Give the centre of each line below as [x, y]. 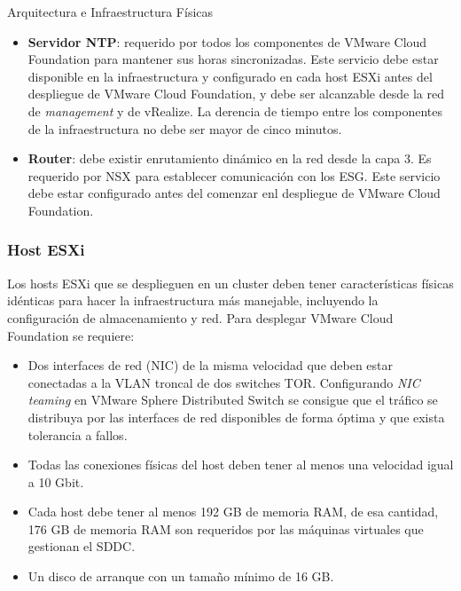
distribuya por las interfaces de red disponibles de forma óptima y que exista [236, 417]
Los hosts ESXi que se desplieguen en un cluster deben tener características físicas [230, 283]
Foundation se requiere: [71, 335]
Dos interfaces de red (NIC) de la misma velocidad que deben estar [211, 365]
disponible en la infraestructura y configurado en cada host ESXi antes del [230, 76]
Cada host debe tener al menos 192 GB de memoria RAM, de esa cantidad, [233, 512]
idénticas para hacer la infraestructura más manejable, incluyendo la [193, 300]
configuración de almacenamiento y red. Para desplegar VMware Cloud [200, 317]
